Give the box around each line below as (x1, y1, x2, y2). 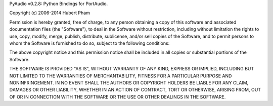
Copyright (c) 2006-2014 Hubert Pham (9, 10, 90, 16)
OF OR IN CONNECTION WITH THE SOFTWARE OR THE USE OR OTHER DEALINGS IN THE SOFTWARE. (9, 93, 226, 100)
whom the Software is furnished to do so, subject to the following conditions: (9, 40, 170, 46)
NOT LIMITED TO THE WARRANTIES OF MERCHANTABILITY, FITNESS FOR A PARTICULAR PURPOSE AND (9, 73, 232, 79)
